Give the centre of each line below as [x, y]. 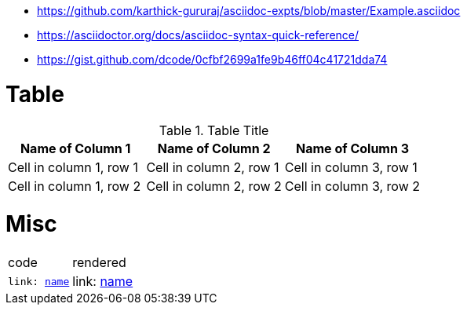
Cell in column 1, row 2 [75, 186]
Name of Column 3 [353, 148]
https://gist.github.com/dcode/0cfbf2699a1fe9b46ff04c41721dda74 [212, 59]
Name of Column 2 [214, 148]
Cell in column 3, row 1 [351, 167]
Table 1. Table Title [214, 130]
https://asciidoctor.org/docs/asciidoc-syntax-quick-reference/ [198, 35]
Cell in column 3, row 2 [352, 186]
